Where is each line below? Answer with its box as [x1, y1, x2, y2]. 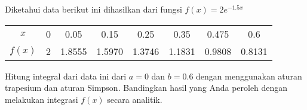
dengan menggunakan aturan [196, 69, 302, 82]
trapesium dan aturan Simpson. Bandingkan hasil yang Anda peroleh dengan [5, 81, 288, 94]
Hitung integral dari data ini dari [5, 69, 127, 82]
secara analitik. [107, 93, 162, 105]
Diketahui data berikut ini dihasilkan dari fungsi [5, 3, 182, 15]
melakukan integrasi [5, 93, 78, 105]
